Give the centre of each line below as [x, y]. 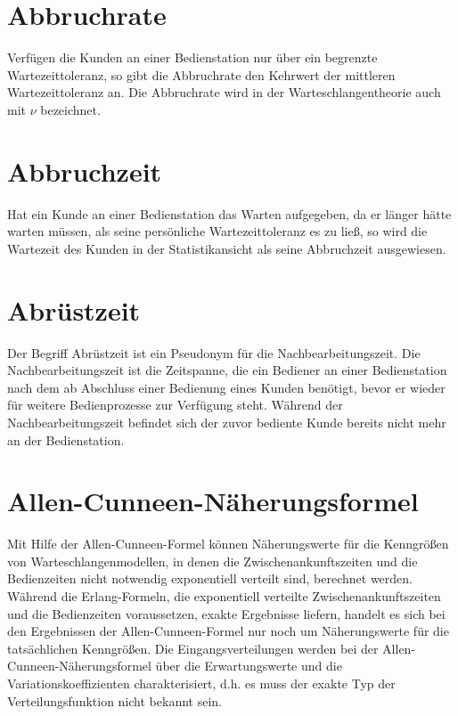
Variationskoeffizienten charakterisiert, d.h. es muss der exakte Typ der [201, 683]
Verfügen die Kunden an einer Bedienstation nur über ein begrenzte [192, 57]
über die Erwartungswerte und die [249, 666]
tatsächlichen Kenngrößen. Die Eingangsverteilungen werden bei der [193, 648]
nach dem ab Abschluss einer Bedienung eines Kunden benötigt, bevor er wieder [226, 387]
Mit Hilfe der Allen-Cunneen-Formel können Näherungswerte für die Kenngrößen [228, 544]
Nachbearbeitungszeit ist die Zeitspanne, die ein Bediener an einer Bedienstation [227, 370]
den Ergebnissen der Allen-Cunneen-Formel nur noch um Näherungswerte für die [228, 631]
